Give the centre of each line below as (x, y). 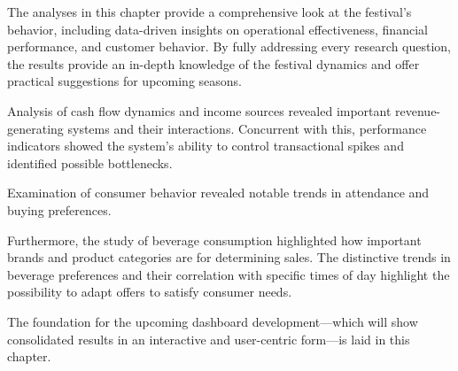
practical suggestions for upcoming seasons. (124, 81)
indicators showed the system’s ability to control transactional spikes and (206, 146)
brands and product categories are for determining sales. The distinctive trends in (229, 257)
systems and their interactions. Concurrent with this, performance (247, 128)
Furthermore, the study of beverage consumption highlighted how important (214, 240)
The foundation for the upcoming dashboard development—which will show (213, 321)
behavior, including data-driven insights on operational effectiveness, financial (217, 29)
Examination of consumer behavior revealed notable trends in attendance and (218, 193)
